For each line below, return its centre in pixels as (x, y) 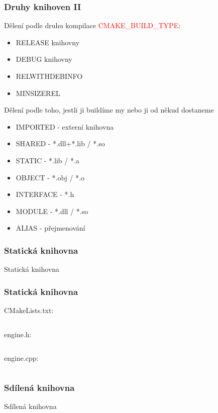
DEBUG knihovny (44, 59)
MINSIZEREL (38, 93)
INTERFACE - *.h (45, 194)
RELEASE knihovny (48, 42)
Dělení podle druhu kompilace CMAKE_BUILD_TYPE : (92, 25)
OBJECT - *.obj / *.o (50, 177)
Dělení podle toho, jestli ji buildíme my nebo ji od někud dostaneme (109, 110)
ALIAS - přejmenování (50, 228)
